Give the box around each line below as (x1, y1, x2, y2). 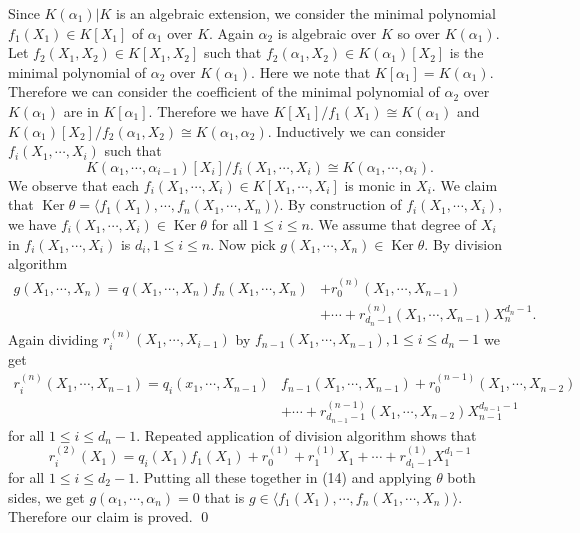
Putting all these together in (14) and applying (143, 467, 432, 488)
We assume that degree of (318, 213, 477, 234)
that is (204, 486, 245, 507)
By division (432, 233, 502, 254)
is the (449, 42, 484, 63)
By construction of (287, 194, 402, 215)
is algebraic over (277, 22, 377, 43)
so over (397, 22, 440, 43)
